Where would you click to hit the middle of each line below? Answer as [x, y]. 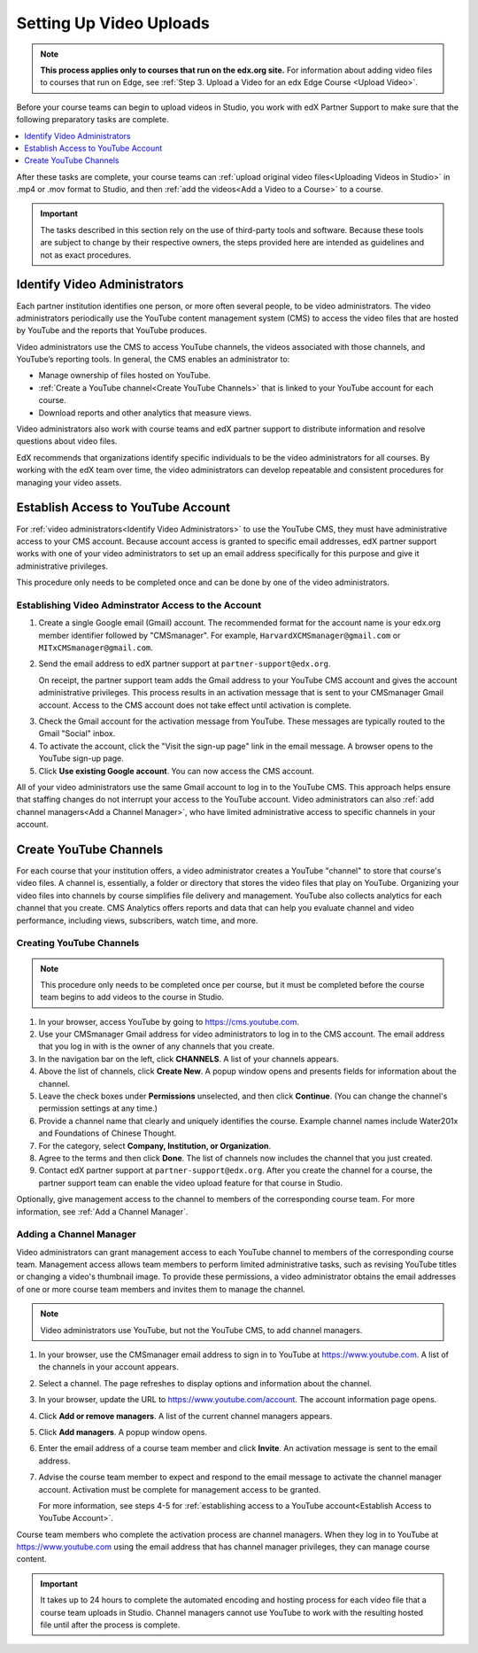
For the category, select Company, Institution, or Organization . [155, 1145]
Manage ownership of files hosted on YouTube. [125, 376]
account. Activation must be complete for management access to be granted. [180, 1489]
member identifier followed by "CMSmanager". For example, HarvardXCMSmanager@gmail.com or [220, 635]
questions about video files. [67, 441]
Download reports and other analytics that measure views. [145, 413]
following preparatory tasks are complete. [93, 120]
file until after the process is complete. [110, 1625]
